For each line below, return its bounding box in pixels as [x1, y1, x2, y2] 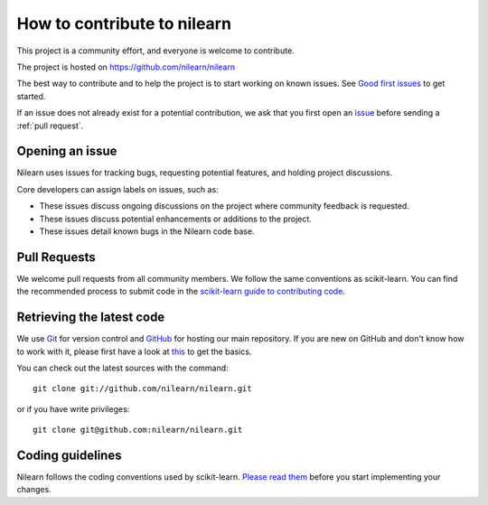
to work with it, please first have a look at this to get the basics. [16, 346, 252, 357]
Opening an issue [16, 144, 117, 159]
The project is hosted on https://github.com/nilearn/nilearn [16, 61, 235, 72]
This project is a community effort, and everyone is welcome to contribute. [16, 45, 295, 56]
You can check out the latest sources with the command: [16, 362, 230, 373]
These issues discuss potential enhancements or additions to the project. [39, 213, 312, 224]
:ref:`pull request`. [16, 120, 84, 131]
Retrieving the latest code [16, 310, 165, 325]
